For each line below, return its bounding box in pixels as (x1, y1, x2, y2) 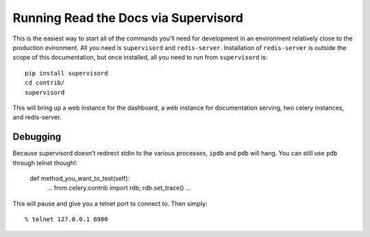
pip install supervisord (25, 69, 108, 77)
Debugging (12, 131, 62, 143)
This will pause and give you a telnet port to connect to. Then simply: (12, 199, 208, 208)
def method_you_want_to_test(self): (29, 174, 130, 182)
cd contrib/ (25, 79, 65, 87)
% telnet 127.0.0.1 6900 (25, 216, 108, 223)
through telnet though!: (12, 158, 78, 167)
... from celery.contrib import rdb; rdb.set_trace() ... (47, 184, 191, 192)
